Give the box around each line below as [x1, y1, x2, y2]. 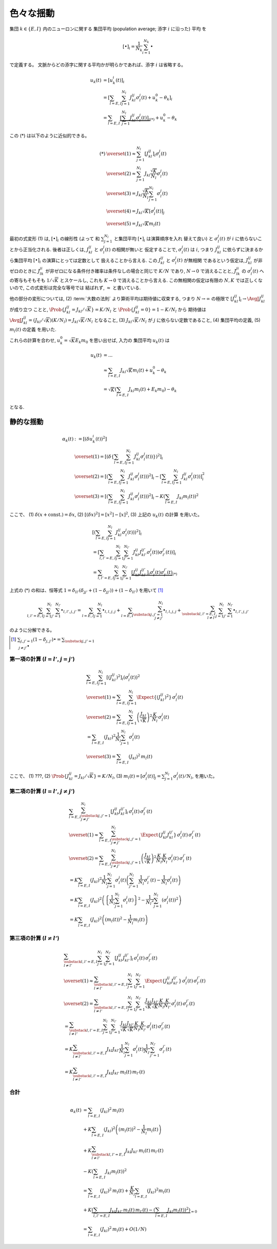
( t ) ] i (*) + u [141, 114, 164, 122]
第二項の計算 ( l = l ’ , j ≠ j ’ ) [9, 787, 75, 795]
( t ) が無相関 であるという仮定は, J [177, 257, 248, 263]
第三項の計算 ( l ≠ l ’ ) [9, 934, 60, 941]
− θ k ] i [159, 95, 173, 102]
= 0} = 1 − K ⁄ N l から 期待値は [140, 306, 206, 314]
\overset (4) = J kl [106, 208, 143, 215]
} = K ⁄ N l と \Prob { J [91, 306, 136, 314]
